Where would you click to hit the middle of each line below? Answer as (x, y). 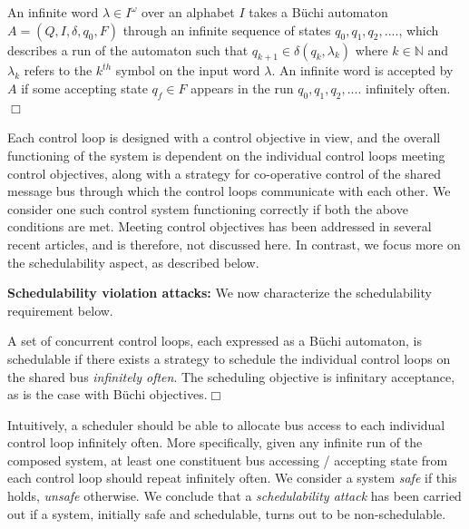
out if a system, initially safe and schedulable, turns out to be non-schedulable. (227, 513)
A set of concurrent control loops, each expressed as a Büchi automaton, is (215, 341)
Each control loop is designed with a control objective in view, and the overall (224, 137)
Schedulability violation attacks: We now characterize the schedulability (220, 293)
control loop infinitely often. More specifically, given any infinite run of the (215, 442)
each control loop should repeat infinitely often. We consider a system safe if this (232, 478)
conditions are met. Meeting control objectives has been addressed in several (220, 226)
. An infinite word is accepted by (362, 70)
